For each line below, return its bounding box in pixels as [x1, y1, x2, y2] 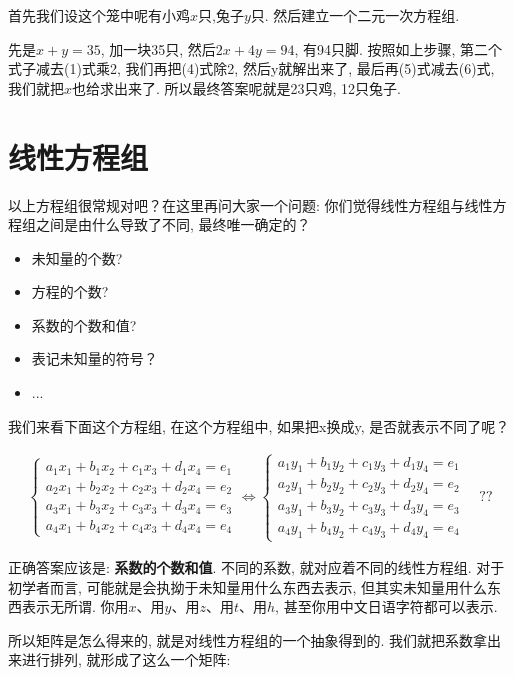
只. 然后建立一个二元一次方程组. [250, 5, 460, 25]
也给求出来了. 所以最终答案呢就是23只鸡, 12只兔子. [72, 77, 402, 98]
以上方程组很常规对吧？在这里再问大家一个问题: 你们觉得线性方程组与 [8, 194, 465, 215]
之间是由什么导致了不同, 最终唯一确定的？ [35, 214, 311, 235]
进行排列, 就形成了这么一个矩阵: [21, 649, 231, 670]
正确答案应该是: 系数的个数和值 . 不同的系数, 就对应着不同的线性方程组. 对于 [8, 557, 505, 578]
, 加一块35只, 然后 [100, 38, 216, 59]
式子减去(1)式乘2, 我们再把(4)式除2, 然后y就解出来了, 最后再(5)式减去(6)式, [8, 58, 495, 79]
